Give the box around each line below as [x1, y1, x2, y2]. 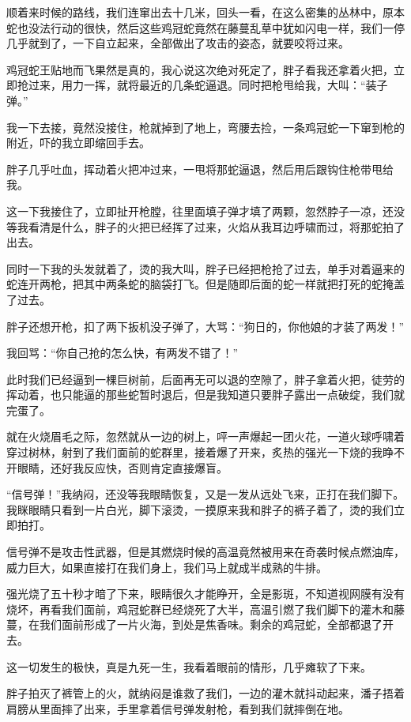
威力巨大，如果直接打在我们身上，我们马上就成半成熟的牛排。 [6, 558, 327, 575]
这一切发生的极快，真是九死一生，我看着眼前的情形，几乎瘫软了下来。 [6, 658, 371, 675]
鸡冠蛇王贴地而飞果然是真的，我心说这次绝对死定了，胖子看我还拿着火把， [6, 61, 394, 77]
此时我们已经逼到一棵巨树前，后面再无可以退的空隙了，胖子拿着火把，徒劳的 [6, 370, 405, 387]
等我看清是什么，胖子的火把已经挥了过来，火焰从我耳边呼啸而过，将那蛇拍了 [6, 218, 405, 235]
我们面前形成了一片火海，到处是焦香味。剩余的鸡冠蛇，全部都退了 [39, 616, 383, 633]
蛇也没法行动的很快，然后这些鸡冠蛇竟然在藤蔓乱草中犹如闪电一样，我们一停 [6, 19, 405, 36]
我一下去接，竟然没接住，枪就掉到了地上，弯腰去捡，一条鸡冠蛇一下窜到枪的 [6, 118, 405, 135]
